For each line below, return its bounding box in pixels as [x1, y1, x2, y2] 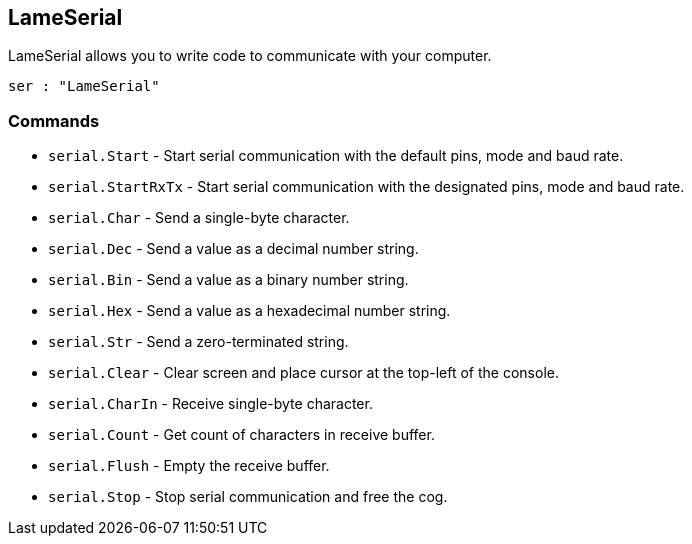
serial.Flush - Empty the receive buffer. [48, 457, 330, 475]
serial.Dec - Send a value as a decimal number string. [48, 240, 419, 258]
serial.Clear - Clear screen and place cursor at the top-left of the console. [48, 364, 559, 382]
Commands [8, 110, 100, 131]
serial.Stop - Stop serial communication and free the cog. [48, 488, 448, 506]
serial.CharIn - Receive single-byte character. [48, 395, 373, 413]
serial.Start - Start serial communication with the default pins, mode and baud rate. [48, 147, 624, 165]
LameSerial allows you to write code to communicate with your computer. [8, 47, 492, 65]
